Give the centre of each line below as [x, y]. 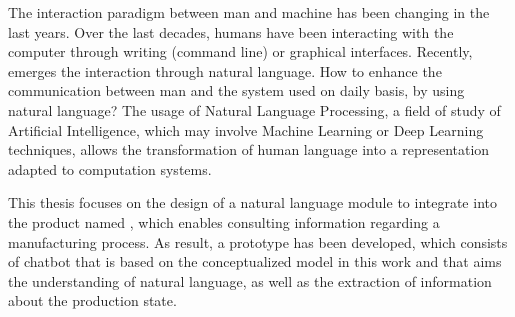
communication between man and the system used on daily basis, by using [236, 90]
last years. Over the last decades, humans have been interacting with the [231, 31]
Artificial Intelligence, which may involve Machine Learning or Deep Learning [246, 129]
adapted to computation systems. [110, 168]
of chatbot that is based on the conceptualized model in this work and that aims [255, 261]
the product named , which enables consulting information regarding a [224, 221]
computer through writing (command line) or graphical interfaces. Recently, [240, 51]
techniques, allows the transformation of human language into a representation [249, 149]
